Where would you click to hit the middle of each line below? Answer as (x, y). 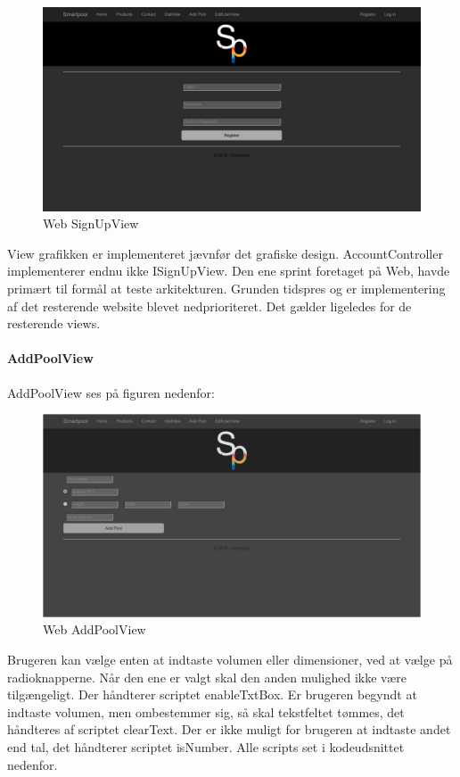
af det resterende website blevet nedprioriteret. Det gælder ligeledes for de (209, 306)
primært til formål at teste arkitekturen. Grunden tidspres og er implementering (226, 288)
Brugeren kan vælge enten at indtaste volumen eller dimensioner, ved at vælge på (230, 660)
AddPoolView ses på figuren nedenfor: (111, 392)
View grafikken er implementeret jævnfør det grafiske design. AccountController (225, 253)
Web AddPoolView (94, 629)
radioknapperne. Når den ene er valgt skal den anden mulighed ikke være (207, 677)
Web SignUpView (91, 223)
